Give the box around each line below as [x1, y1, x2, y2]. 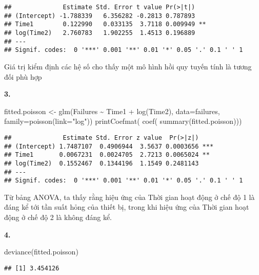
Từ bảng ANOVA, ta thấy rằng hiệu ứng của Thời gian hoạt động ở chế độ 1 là [4, 191, 255, 202]
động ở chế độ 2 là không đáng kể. [4, 212, 112, 223]
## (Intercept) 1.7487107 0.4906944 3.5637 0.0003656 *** [4, 142, 214, 150]
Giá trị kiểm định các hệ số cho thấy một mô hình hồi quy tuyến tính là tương [4, 61, 252, 71]
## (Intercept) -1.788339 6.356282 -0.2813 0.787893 [4, 12, 195, 20]
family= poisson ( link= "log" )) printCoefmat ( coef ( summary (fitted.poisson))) [4, 116, 242, 126]
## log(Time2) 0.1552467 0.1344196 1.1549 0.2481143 [4, 159, 199, 167]
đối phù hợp [4, 71, 42, 82]
